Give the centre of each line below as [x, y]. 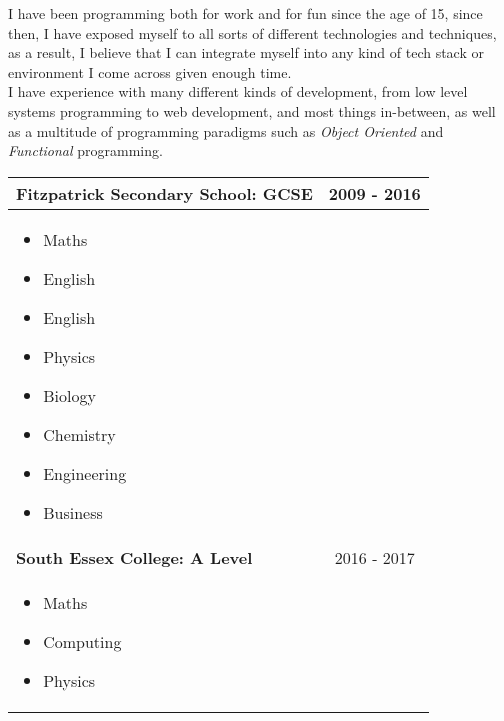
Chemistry [79, 434]
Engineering [85, 473]
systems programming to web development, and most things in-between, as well [252, 110]
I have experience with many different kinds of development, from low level [238, 91]
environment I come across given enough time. [150, 71]
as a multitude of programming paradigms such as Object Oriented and [226, 130]
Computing [82, 641]
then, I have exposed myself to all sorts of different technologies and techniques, [252, 32]
